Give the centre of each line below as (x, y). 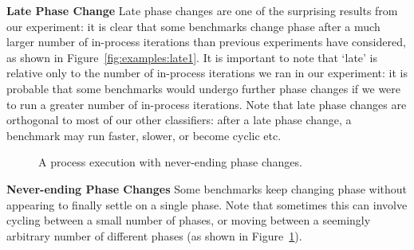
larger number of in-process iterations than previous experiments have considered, (206, 42)
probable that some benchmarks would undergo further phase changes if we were (204, 88)
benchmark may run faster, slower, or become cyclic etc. (144, 135)
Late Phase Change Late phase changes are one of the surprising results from (202, 10)
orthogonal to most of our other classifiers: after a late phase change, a (179, 120)
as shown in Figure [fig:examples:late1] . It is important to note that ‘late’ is (192, 57)
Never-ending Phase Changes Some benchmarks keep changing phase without (207, 188)
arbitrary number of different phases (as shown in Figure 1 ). (154, 235)
